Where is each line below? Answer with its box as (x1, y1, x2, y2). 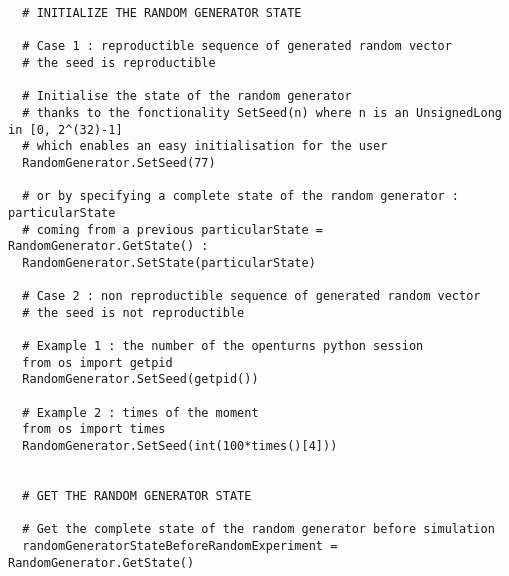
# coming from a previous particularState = (22, 222, 323, 237)
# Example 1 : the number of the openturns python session (22, 339, 424, 354)
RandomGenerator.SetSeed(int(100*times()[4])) (22, 439, 338, 454)
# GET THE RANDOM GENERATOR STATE (22, 489, 252, 504)
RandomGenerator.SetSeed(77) (22, 155, 216, 170)
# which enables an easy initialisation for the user (22, 139, 388, 154)
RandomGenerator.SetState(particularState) (22, 255, 316, 270)
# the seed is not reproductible (22, 305, 245, 320)
